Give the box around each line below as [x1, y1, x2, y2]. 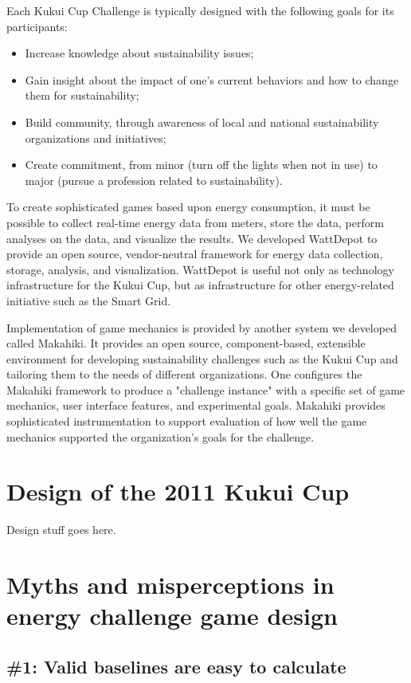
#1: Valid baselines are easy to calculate [6, 654, 346, 678]
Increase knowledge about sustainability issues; [25, 45, 254, 61]
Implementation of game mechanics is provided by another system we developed [6, 319, 397, 336]
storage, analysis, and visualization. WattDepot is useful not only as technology [6, 261, 394, 277]
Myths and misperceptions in [6, 568, 335, 601]
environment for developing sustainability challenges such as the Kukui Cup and [6, 350, 398, 367]
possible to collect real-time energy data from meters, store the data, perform [6, 214, 384, 230]
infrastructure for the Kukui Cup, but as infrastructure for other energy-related [6, 277, 394, 293]
